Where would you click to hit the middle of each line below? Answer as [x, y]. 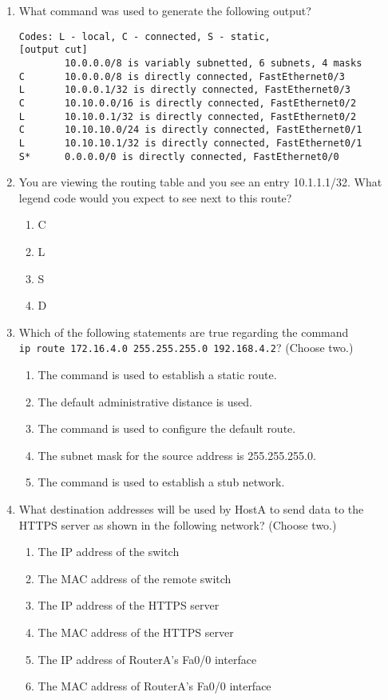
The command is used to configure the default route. [167, 428]
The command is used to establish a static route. [157, 374]
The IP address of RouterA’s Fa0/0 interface [147, 659]
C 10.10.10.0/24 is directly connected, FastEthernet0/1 [190, 130]
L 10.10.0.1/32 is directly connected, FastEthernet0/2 [188, 116]
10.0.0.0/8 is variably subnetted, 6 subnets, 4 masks [214, 63]
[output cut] [53, 50]
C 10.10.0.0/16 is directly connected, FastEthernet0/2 [188, 103]
